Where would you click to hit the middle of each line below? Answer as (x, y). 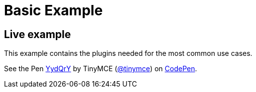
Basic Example (54, 10)
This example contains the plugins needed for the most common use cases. (128, 53)
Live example (38, 34)
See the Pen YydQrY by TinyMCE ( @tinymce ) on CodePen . (101, 69)
